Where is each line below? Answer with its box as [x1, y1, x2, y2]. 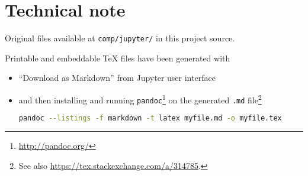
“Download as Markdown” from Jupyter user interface [18, 71, 216, 84]
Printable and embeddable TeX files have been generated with [5, 51, 230, 64]
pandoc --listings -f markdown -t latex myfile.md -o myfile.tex [18, 114, 282, 123]
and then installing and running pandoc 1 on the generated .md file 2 [18, 92, 262, 106]
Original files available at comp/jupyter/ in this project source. [5, 32, 235, 44]
